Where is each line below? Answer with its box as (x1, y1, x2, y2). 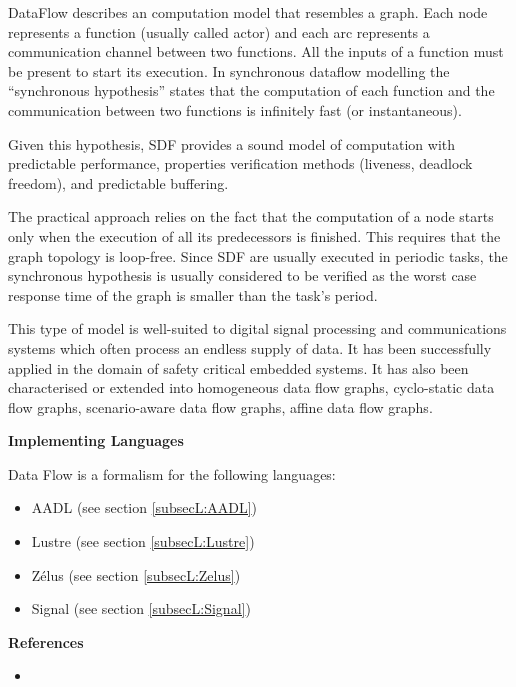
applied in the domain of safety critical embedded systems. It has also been (8, 357, 469, 378)
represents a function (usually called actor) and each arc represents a (8, 21, 430, 42)
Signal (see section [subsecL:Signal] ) (31, 598, 251, 619)
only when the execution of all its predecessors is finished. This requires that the (8, 225, 501, 246)
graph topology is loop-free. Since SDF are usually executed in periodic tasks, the (8, 245, 508, 266)
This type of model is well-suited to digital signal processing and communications (8, 318, 507, 339)
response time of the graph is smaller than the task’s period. (8, 284, 378, 305)
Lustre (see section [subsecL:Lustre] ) (31, 531, 255, 552)
